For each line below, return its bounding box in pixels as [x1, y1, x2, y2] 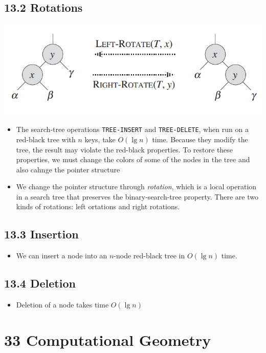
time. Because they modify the [152, 134, 248, 144]
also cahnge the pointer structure [16, 164, 120, 174]
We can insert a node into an [16, 250, 107, 261]
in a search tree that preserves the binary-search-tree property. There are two [16, 191, 258, 202]
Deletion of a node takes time [16, 299, 109, 310]
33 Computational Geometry [4, 329, 211, 350]
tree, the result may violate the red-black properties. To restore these [16, 144, 233, 155]
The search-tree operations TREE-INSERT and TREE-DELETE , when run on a [16, 124, 249, 135]
